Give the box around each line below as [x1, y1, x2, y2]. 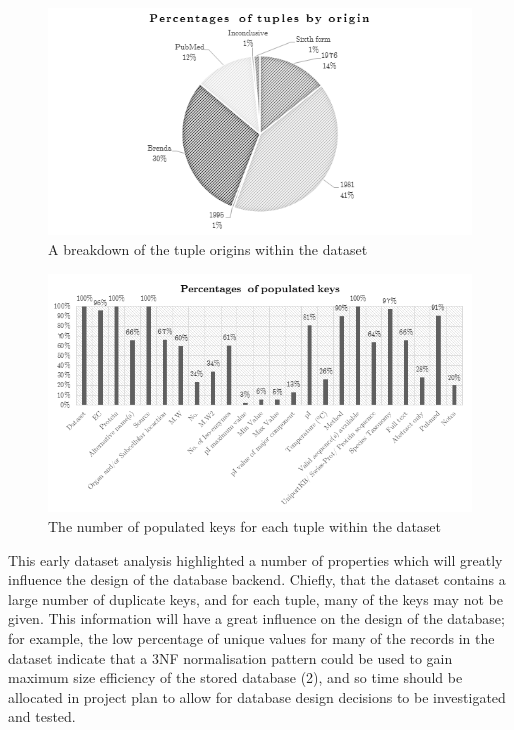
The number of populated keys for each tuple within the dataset [48, 516, 442, 536]
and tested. [8, 706, 76, 727]
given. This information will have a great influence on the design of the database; [8, 608, 505, 629]
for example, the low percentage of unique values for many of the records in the [8, 627, 495, 648]
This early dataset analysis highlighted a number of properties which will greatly [8, 549, 503, 570]
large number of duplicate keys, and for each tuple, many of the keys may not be [8, 588, 503, 609]
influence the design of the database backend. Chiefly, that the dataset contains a [8, 569, 506, 590]
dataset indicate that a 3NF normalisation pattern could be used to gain [8, 647, 453, 668]
